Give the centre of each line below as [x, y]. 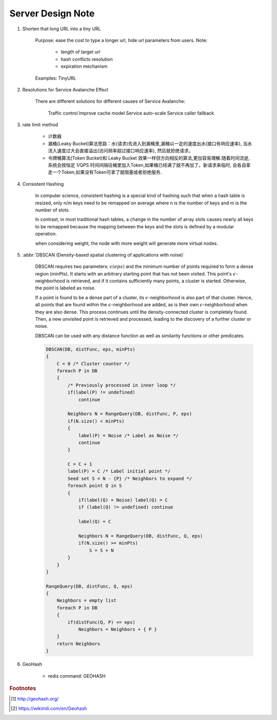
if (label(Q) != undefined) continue [126, 507]
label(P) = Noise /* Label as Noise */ [128, 435]
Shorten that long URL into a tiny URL [62, 29]
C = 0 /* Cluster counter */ [93, 364]
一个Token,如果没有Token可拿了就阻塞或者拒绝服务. [107, 172]
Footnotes [23, 688]
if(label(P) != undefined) [101, 392]
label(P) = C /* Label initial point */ [119, 471]
